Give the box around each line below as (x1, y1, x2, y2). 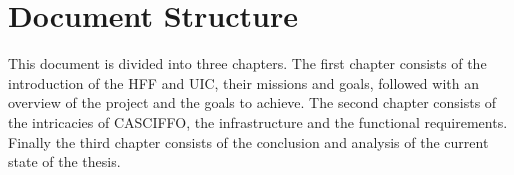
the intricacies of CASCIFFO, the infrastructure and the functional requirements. (8, 111, 508, 132)
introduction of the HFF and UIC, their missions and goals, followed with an (8, 72, 479, 93)
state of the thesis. (8, 151, 121, 172)
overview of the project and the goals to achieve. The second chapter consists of (8, 92, 497, 113)
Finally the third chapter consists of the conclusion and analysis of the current (8, 131, 489, 152)
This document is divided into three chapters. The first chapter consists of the (8, 53, 487, 74)
